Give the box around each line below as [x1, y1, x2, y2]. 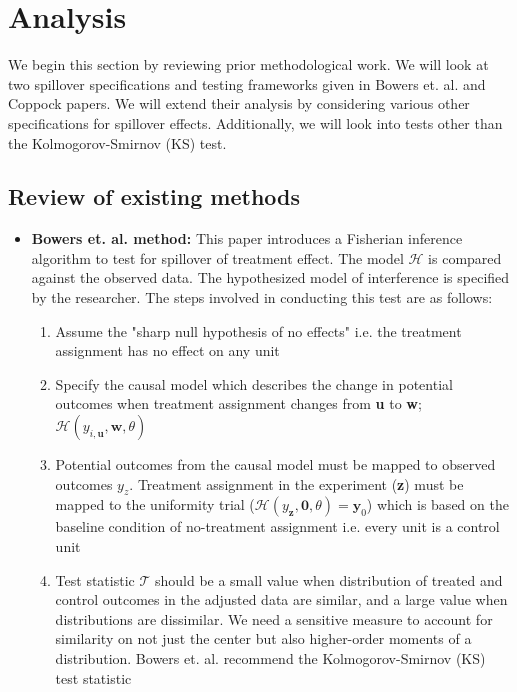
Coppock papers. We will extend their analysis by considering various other [8, 93, 470, 114]
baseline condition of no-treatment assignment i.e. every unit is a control [55, 516, 500, 537]
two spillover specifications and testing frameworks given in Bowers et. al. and [8, 73, 486, 94]
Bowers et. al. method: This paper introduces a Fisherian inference [31, 228, 463, 249]
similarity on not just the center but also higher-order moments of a [55, 628, 472, 649]
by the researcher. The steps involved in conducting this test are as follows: [31, 287, 493, 308]
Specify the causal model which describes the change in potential [55, 373, 453, 394]
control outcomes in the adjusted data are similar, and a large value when [55, 589, 508, 610]
